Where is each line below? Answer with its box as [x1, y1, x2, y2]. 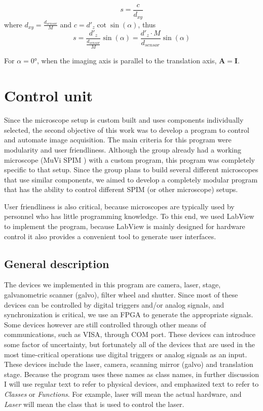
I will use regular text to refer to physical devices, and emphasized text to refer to [4, 379, 259, 389]
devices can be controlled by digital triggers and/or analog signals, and [4, 299, 224, 310]
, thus [138, 19, 156, 29]
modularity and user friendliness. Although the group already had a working [4, 144, 241, 155]
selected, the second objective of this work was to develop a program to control [4, 124, 249, 135]
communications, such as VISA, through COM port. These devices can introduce [4, 329, 255, 340]
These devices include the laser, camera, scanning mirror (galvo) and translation [4, 359, 253, 369]
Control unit [4, 85, 93, 106]
